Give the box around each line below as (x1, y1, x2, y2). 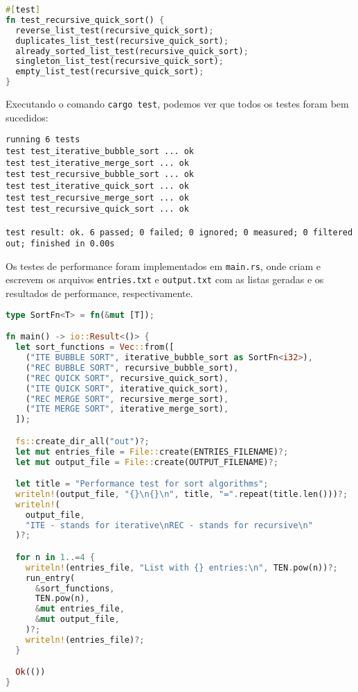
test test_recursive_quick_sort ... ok (6, 204, 189, 214)
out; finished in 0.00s (6, 239, 115, 249)
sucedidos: (6, 110, 48, 124)
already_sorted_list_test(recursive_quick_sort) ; (15, 46, 249, 56)
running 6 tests (6, 135, 80, 145)
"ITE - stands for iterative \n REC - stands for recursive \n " (25, 520, 313, 530)
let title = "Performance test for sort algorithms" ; (15, 479, 269, 489)
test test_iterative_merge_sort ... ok (6, 158, 189, 168)
